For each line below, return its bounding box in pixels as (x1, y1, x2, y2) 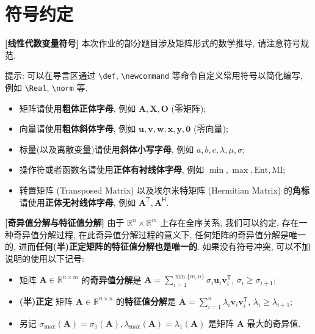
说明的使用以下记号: (5, 252, 84, 264)
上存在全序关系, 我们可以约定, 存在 (160, 216, 299, 229)
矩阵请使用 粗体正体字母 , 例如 (19, 101, 136, 114)
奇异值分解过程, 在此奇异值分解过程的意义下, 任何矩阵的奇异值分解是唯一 (13, 228, 306, 241)
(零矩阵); (171, 101, 206, 114)
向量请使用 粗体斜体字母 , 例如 (19, 122, 136, 135)
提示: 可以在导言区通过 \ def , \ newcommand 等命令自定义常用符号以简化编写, (5, 69, 303, 82)
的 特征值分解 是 (116, 294, 176, 307)
